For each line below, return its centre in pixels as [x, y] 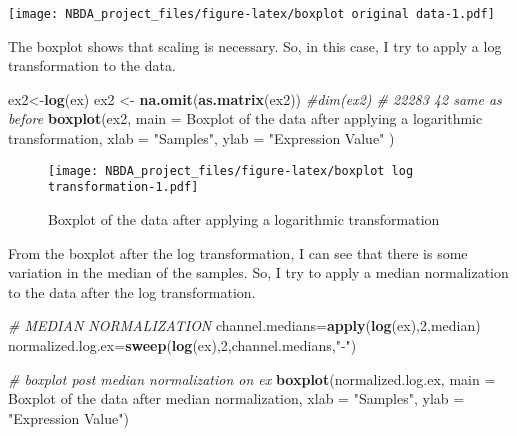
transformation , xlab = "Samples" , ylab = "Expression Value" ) [201, 138]
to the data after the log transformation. [132, 291]
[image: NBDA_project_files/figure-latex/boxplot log [231, 170]
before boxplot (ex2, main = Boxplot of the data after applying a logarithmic [245, 118]
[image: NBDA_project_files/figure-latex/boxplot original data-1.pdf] [251, 14]
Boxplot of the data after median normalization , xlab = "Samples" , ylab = [236, 398]
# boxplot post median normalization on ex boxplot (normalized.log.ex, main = [252, 378]
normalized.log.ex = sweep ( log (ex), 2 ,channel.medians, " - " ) [182, 344]
